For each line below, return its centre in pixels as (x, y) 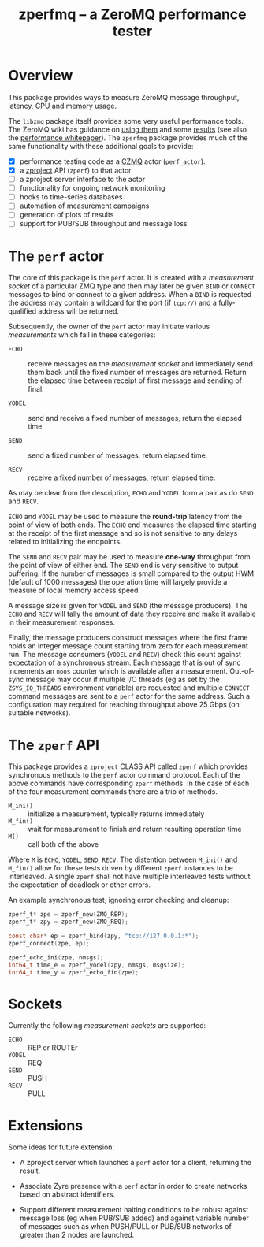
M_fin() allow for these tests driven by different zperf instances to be (121, 868)
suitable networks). (39, 713)
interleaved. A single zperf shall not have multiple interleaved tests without (129, 877)
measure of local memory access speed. (74, 590)
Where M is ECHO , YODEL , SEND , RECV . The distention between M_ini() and (123, 859)
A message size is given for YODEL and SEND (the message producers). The (128, 606)
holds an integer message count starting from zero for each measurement (128, 646)
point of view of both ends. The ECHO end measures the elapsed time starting (132, 525)
